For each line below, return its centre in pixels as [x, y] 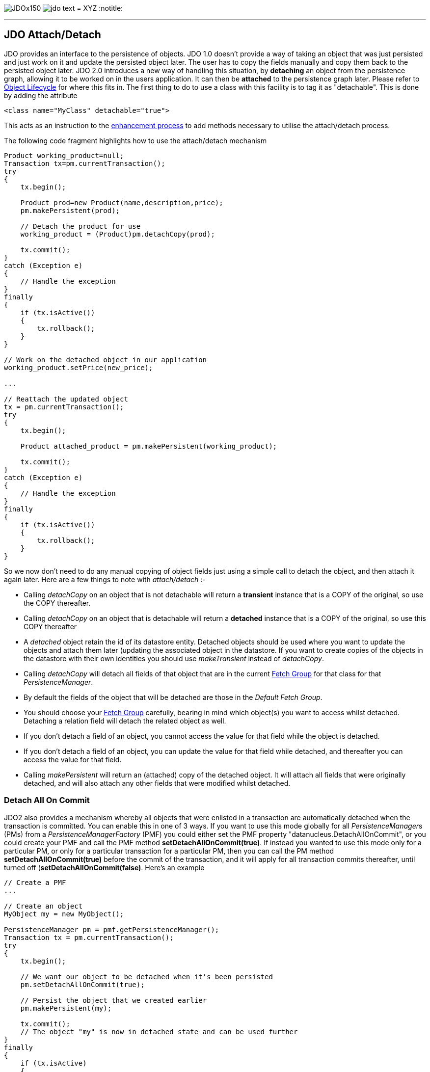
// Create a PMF [35, 882]
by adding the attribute [41, 95]
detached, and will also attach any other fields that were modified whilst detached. [157, 783]
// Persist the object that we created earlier [114, 1000]
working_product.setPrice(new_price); [79, 367]
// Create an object [43, 906]
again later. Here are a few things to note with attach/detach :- [105, 579]
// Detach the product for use [81, 226]
